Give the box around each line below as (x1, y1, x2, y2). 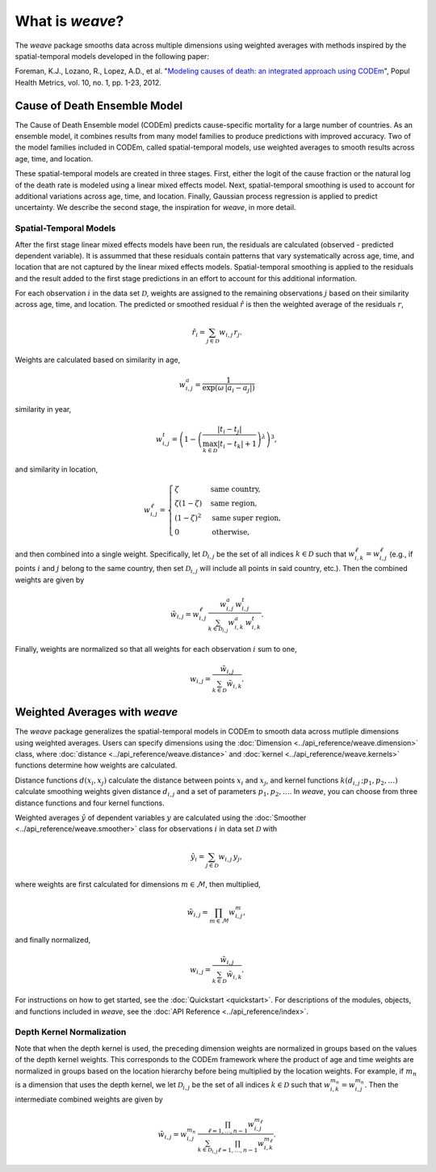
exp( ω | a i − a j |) (202, 383, 255, 394)
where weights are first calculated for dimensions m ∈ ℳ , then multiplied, (15, 880, 262, 889)
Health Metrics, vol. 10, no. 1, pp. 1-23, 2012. (15, 78, 161, 87)
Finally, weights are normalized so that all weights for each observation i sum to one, (15, 644, 298, 653)
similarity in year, (15, 404, 72, 414)
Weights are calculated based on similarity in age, (15, 355, 181, 365)
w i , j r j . (219, 327, 242, 338)
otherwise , (212, 527, 250, 536)
